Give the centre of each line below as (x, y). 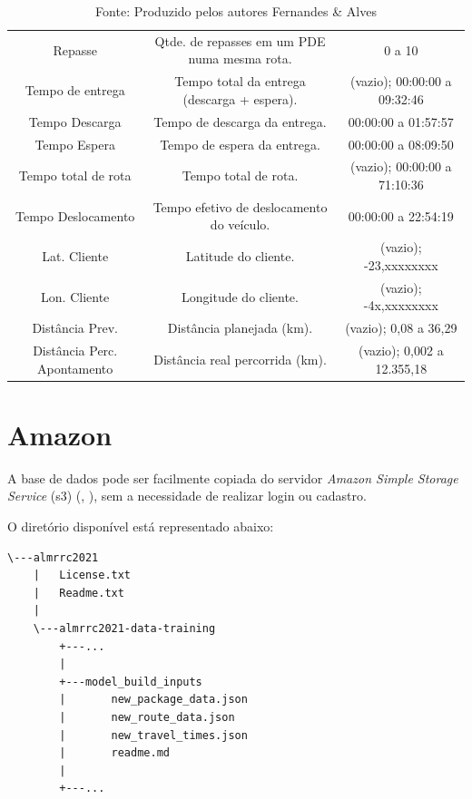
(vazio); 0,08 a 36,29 (401, 328)
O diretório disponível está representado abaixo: (141, 526)
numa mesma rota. (240, 58)
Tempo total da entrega (240, 81)
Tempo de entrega (75, 90)
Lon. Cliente (75, 296)
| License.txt (82, 575)
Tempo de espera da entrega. (240, 144)
